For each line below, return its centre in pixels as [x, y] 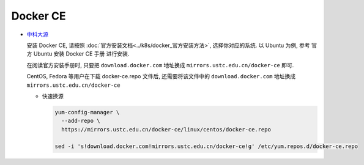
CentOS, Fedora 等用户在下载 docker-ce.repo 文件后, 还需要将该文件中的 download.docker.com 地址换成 [161, 76]
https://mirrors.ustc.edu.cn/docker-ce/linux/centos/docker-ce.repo [166, 129]
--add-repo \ [81, 121]
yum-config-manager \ [87, 112]
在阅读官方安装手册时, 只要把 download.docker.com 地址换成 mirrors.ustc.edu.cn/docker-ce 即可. [160, 65]
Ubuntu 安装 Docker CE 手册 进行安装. [81, 54]
